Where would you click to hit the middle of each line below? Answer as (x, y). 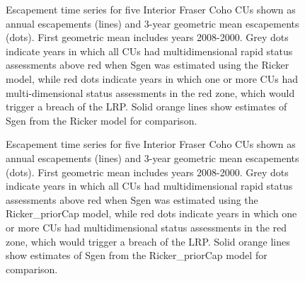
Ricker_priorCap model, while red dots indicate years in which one (151, 213)
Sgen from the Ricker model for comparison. (102, 120)
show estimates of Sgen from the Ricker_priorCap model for (137, 255)
